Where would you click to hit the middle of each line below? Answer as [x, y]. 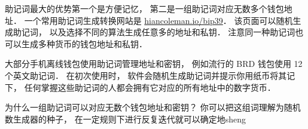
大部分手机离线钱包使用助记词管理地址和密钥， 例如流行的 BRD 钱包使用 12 [154, 64]
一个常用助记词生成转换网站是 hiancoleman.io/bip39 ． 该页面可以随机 [158, 20]
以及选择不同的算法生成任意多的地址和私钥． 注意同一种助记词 [172, 32]
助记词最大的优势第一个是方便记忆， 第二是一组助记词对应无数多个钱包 [144, 8]
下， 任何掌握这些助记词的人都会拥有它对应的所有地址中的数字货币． [140, 87]
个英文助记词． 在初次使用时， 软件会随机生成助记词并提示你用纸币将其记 [150, 75]
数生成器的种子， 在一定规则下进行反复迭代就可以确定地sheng [125, 119]
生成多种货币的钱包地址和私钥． [84, 43]
